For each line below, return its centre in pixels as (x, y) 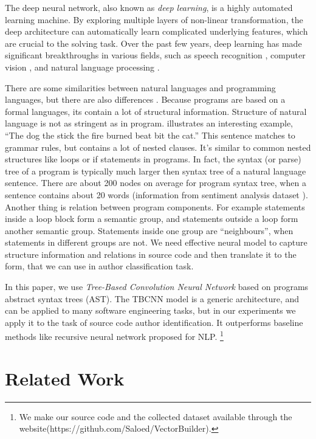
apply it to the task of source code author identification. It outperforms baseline (154, 322)
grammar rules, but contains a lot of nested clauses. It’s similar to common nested (158, 147)
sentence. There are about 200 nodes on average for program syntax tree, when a (156, 183)
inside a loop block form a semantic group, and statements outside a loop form (152, 219)
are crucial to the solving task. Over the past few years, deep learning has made (153, 43)
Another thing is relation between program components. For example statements (155, 206)
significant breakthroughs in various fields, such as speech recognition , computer (155, 55)
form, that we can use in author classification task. (99, 266)
